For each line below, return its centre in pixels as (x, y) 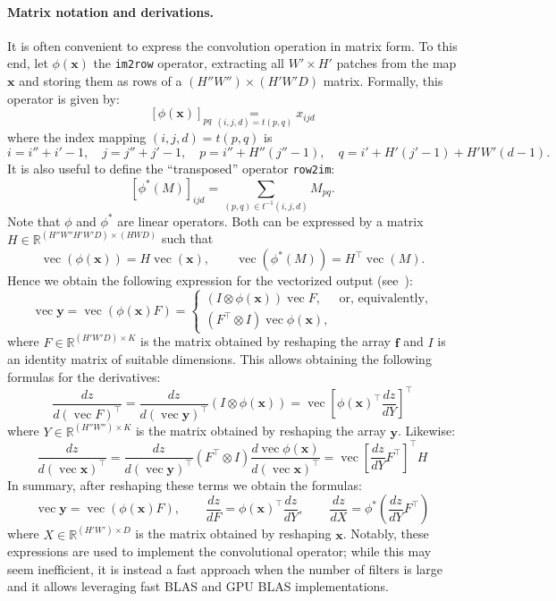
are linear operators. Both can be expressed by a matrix (270, 220)
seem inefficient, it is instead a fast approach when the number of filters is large (225, 568)
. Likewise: (427, 431)
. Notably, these (386, 533)
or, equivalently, (383, 299)
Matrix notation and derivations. (110, 11)
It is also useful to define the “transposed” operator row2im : (171, 169)
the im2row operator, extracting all (189, 63)
